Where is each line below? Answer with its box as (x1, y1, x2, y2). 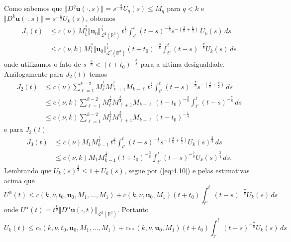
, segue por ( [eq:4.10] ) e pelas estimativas (124, 165, 250, 175)
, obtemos (86, 13, 115, 23)
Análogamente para (4, 69, 64, 79)
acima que (4, 175, 35, 185)
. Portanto (117, 204, 149, 215)
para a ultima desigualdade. (140, 59, 225, 69)
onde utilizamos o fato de (4, 59, 81, 69)
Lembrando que (4, 165, 52, 175)
